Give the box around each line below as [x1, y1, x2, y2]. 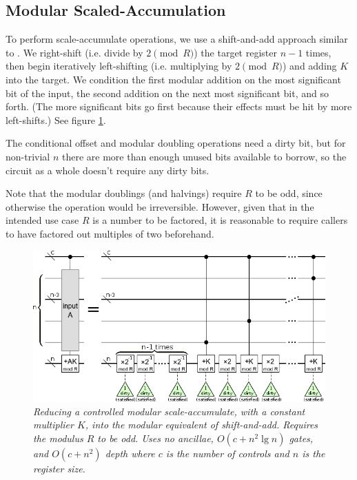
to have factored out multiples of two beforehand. [6, 226, 214, 240]
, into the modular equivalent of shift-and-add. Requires [85, 417, 318, 432]
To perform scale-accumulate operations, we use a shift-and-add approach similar [6, 32, 348, 46]
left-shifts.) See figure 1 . [6, 112, 106, 127]
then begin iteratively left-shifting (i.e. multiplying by [6, 59, 232, 73]
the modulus [33, 431, 83, 446]
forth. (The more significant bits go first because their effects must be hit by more [6, 99, 352, 114]
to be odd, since [255, 186, 323, 200]
